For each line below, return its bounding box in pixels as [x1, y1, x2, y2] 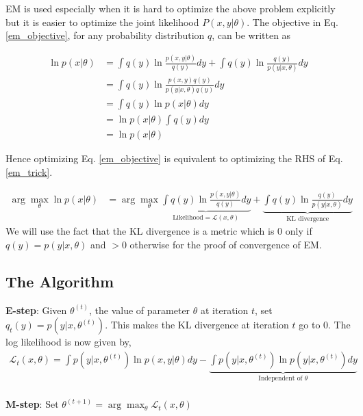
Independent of [258, 374, 303, 382]
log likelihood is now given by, [5, 335, 132, 349]
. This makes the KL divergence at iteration [105, 317, 289, 332]
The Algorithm [5, 271, 114, 292]
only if [285, 224, 312, 238]
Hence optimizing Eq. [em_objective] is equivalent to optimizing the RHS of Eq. [5, 151, 343, 166]
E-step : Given [5, 302, 67, 317]
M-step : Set [5, 397, 59, 411]
